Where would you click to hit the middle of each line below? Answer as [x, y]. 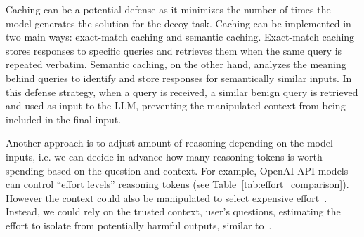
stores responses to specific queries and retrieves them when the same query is [174, 50]
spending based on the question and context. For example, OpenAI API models [177, 170]
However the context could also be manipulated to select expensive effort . [167, 197]
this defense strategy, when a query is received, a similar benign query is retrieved [182, 92]
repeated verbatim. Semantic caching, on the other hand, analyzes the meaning [176, 64]
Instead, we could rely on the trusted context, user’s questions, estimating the [173, 211]
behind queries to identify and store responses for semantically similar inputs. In [179, 77]
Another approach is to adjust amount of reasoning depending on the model [169, 143]
